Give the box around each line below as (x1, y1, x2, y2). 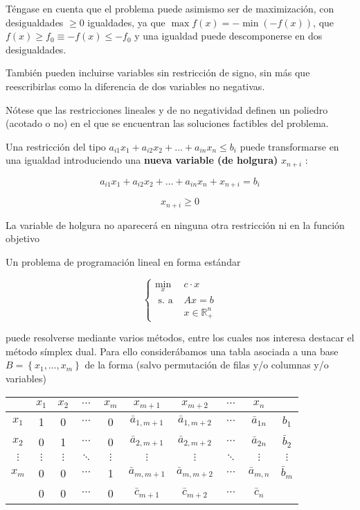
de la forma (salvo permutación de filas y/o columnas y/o (84, 357, 329, 372)
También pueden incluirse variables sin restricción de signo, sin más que (6, 65, 310, 80)
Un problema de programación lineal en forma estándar (6, 254, 241, 269)
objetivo (6, 231, 40, 246)
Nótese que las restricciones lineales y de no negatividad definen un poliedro (6, 102, 328, 117)
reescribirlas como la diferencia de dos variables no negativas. (6, 78, 265, 93)
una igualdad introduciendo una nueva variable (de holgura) (6, 153, 278, 167)
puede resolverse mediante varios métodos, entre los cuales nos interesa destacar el (6, 330, 354, 345)
